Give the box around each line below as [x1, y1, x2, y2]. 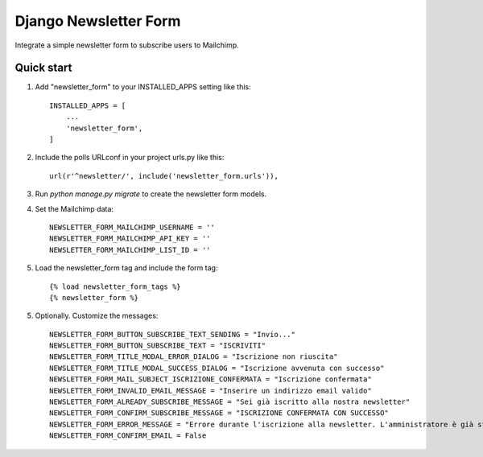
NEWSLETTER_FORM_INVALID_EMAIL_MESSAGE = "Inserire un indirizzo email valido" [49, 386, 372, 395]
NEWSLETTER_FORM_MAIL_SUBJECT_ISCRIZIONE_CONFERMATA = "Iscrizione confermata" [49, 375, 372, 384]
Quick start [14, 61, 72, 75]
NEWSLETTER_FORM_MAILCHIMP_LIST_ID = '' [49, 245, 211, 254]
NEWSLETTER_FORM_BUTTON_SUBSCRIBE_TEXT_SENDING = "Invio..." [49, 330, 295, 339]
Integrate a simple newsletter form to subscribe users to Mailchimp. [14, 40, 239, 50]
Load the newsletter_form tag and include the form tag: [35, 263, 218, 273]
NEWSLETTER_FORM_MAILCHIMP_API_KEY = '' [49, 234, 211, 243]
